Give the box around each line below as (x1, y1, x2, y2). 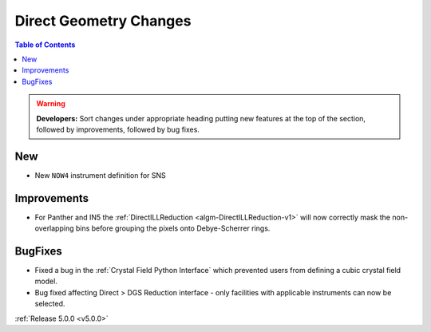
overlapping (34, 223, 75, 233)
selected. (34, 299, 65, 309)
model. (34, 276, 57, 287)
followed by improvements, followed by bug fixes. (36, 125, 200, 134)
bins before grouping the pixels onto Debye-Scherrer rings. (75, 223, 271, 233)
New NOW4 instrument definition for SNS (34, 170, 167, 180)
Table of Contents (14, 40, 76, 49)
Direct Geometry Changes (14, 12, 192, 30)
